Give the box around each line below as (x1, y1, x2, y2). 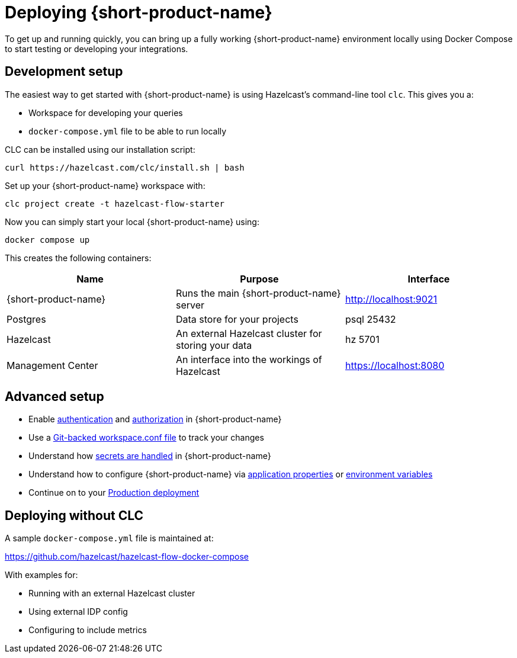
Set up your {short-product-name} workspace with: (5, 180, 205, 191)
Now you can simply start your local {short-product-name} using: (5, 216, 259, 227)
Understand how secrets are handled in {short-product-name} (28, 451, 271, 461)
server (175, 298, 205, 311)
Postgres (7, 313, 46, 325)
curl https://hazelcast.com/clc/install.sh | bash (5, 162, 245, 172)
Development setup (5, 64, 123, 79)
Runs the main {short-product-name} (175, 287, 341, 299)
